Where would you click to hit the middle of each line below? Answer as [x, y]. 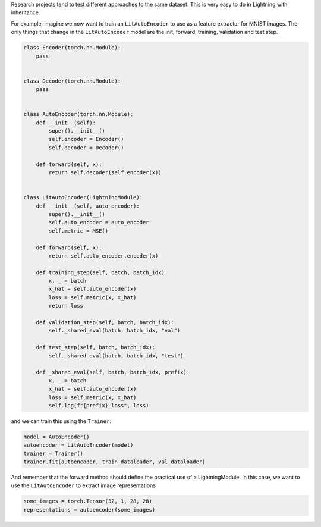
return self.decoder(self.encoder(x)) [105, 173]
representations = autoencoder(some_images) [89, 509]
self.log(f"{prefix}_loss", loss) [99, 405]
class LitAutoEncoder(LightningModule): [83, 197]
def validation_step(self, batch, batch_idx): [105, 322]
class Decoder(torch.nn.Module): [72, 81]
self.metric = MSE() [78, 231]
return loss [66, 306]
